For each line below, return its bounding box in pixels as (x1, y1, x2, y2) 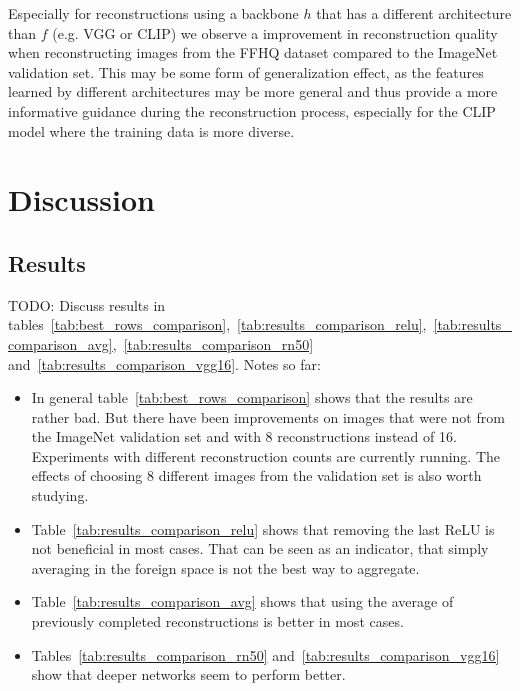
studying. (31, 485, 89, 506)
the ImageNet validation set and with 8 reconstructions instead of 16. (31, 426, 457, 447)
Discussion (8, 179, 155, 220)
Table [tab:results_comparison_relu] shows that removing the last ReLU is (31, 518, 495, 539)
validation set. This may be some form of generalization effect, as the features (8, 61, 484, 82)
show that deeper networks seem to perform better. (31, 664, 346, 685)
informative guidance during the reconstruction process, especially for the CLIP (8, 100, 496, 121)
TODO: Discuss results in (8, 294, 166, 315)
